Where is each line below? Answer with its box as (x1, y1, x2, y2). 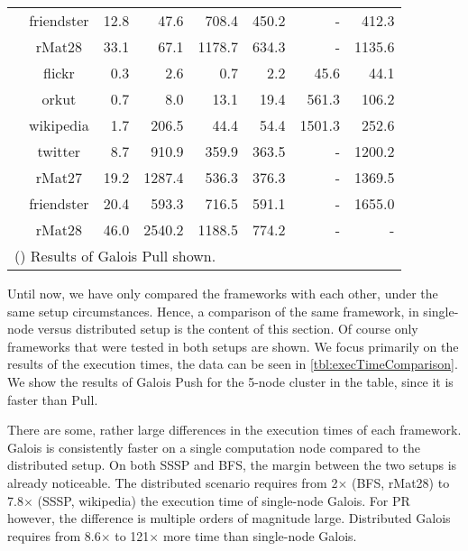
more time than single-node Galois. (162, 526, 357, 545)
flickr (42, 62, 75, 83)
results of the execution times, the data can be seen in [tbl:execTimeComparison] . (7, 354, 458, 373)
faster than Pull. (7, 390, 98, 409)
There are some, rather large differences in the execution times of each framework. (7, 420, 462, 439)
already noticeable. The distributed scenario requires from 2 (7, 473, 338, 491)
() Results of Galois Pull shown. (14, 245, 216, 266)
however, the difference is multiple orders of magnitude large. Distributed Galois (7, 509, 451, 528)
